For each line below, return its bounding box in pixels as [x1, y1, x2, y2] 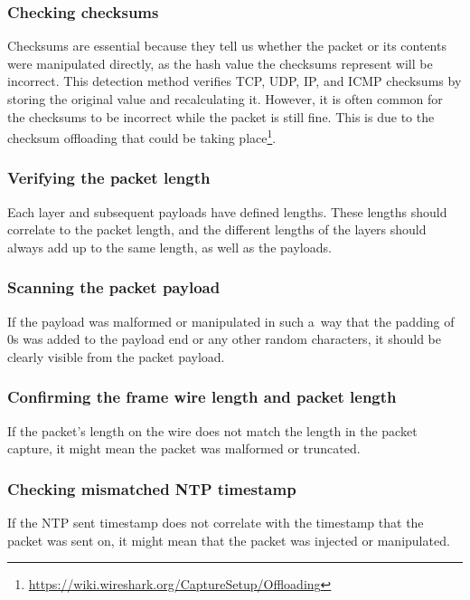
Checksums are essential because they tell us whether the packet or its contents [7, 36, 446, 55]
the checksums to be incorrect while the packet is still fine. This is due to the [7, 107, 435, 126]
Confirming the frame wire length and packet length [7, 386, 397, 408]
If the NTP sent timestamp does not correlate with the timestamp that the [7, 513, 424, 532]
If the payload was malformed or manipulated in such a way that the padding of [7, 311, 455, 330]
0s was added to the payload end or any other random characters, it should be [7, 329, 442, 348]
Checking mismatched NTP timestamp [7, 477, 296, 500]
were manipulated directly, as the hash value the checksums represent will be [7, 53, 433, 72]
